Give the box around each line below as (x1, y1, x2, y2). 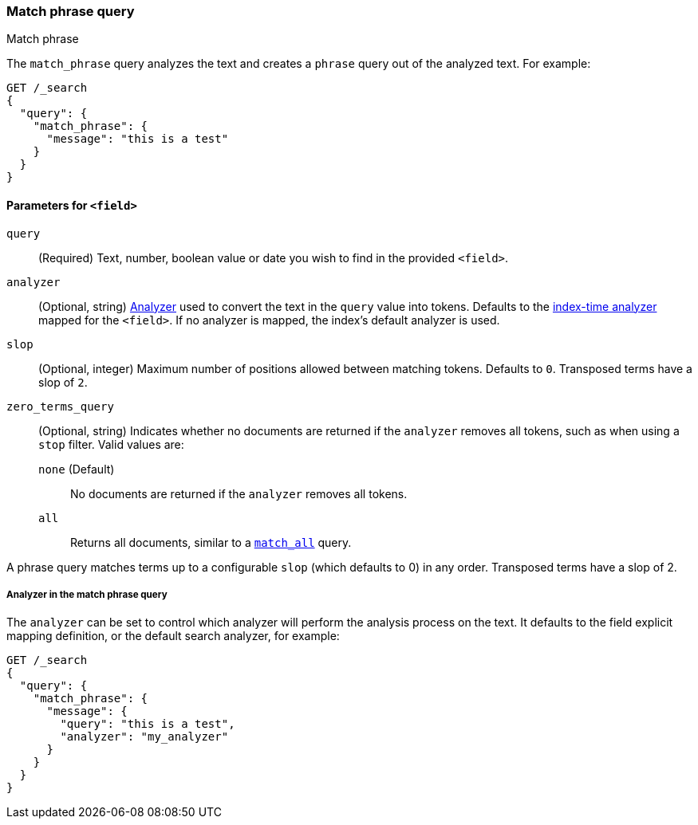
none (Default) (38, 462, 115, 476)
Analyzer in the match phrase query (6, 588, 168, 600)
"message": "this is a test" (46, 132, 229, 146)
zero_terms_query (6, 399, 114, 413)
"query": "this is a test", (60, 717, 235, 731)
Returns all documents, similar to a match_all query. (70, 535, 352, 549)
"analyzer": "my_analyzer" (60, 730, 229, 744)
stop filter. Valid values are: (38, 437, 184, 451)
